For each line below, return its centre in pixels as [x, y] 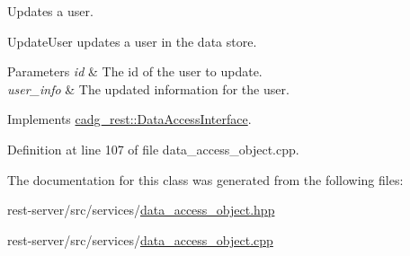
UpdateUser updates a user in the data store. [132, 41]
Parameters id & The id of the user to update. [135, 71]
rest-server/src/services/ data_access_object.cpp [140, 239]
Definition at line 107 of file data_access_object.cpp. [153, 149]
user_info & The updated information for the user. [148, 88]
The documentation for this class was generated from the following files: [205, 179]
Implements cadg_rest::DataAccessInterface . [129, 119]
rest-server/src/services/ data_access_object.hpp [141, 210]
